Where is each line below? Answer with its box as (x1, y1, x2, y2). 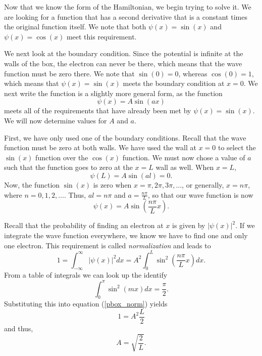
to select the (218, 142, 256, 153)
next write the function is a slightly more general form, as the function (4, 87, 223, 98)
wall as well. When (155, 162, 214, 172)
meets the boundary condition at (123, 78, 225, 88)
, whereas (178, 68, 207, 78)
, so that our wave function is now (147, 189, 253, 200)
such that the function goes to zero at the (4, 162, 133, 172)
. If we (235, 220, 255, 231)
